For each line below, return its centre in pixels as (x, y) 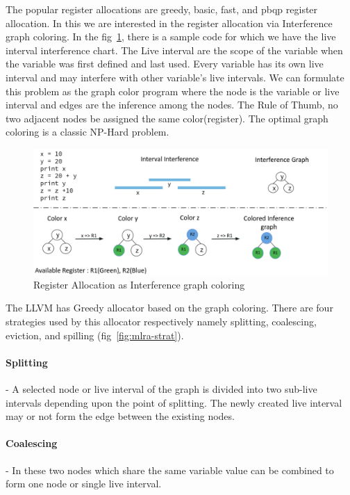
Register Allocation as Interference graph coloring (139, 284)
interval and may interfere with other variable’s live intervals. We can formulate (175, 77)
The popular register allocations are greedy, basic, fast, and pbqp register (162, 9)
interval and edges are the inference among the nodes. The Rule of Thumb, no (172, 105)
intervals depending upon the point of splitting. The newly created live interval (174, 402)
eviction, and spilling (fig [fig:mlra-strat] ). (95, 335)
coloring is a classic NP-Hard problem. (87, 132)
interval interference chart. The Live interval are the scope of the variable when (174, 50)
